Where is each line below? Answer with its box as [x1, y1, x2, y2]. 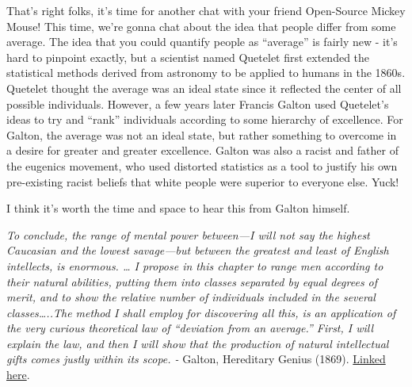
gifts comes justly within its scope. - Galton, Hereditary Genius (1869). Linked [6, 351, 386, 367]
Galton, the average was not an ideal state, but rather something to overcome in [6, 126, 397, 143]
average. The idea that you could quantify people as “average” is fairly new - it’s [6, 33, 398, 50]
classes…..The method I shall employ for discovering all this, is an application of [6, 304, 396, 320]
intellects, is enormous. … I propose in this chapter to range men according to [6, 257, 383, 274]
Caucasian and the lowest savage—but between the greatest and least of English [6, 242, 389, 259]
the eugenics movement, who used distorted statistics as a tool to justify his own [6, 157, 398, 174]
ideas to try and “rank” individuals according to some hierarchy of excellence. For [6, 111, 403, 128]
